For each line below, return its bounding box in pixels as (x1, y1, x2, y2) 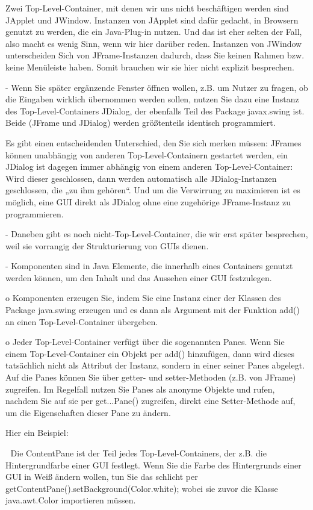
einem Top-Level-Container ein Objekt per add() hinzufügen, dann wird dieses (5, 347, 295, 359)
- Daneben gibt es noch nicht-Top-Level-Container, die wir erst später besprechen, (5, 228, 308, 240)
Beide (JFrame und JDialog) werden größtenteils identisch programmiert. (5, 116, 276, 129)
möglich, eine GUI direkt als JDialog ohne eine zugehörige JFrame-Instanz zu (5, 195, 291, 208)
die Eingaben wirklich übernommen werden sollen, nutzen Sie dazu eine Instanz (5, 93, 299, 105)
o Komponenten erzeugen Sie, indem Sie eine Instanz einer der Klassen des (5, 291, 281, 304)
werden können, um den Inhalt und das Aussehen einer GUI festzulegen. (5, 271, 272, 284)
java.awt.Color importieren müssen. (5, 494, 136, 506)
